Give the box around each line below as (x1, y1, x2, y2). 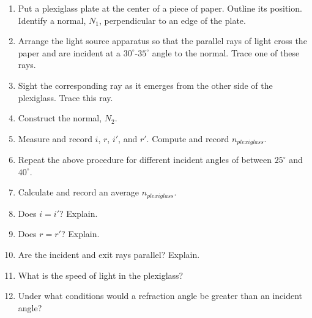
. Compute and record (146, 132, 229, 145)
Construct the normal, (18, 112, 102, 124)
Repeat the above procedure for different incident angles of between (18, 153, 272, 166)
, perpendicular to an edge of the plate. (98, 13, 246, 26)
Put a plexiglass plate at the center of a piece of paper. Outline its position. (18, 2, 302, 14)
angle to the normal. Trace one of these (152, 46, 300, 59)
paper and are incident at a (18, 46, 121, 59)
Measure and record (18, 132, 92, 145)
